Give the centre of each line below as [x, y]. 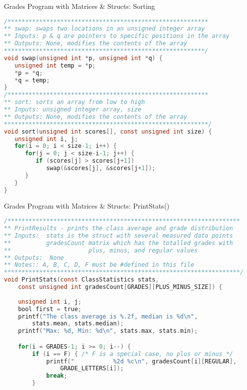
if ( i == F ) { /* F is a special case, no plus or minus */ [133, 354]
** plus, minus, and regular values [101, 250]
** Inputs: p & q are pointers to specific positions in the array [117, 36]
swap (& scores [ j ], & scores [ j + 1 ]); [101, 168]
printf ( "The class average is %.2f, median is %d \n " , [108, 316]
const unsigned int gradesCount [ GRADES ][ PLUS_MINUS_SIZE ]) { [120, 287]
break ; [57, 376]
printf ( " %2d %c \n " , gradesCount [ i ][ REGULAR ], [141, 361]
